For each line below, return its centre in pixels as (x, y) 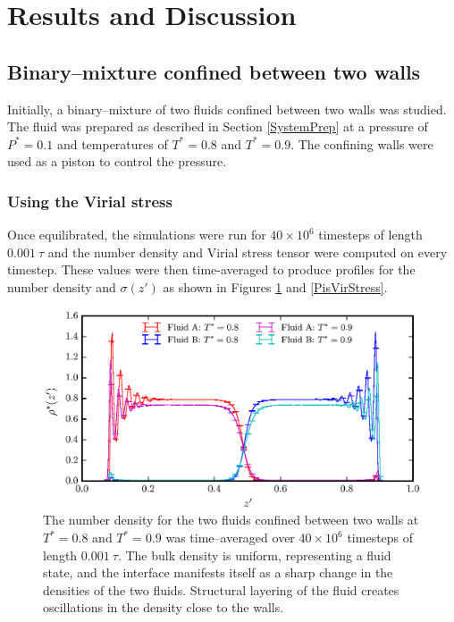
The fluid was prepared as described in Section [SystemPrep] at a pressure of (218, 126)
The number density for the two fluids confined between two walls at (231, 520)
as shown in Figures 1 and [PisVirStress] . (275, 286)
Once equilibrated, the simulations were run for (137, 235)
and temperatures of (112, 143)
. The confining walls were (362, 143)
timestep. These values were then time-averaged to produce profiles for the (211, 269)
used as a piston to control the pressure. (117, 161)
